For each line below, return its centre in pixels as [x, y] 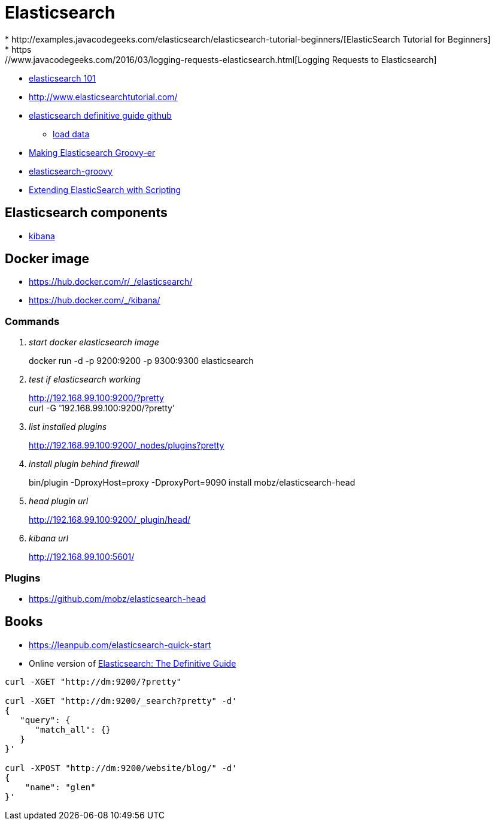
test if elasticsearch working [85, 380]
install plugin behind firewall [84, 464]
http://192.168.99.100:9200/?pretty [96, 398]
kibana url [49, 538]
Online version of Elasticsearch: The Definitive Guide [133, 663]
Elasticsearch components [86, 213]
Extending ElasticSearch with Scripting [105, 189]
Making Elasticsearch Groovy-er [92, 152]
